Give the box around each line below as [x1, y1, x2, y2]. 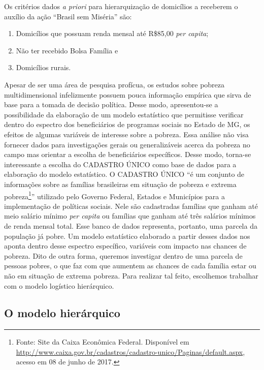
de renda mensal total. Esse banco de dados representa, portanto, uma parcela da [4, 220, 257, 231]
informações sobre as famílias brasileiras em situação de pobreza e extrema [4, 178, 237, 189]
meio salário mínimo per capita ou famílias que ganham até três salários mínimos [4, 210, 256, 221]
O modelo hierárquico [4, 305, 120, 321]
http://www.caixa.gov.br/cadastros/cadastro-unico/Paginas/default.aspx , [16, 346, 245, 357]
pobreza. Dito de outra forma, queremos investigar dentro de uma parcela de [4, 250, 243, 261]
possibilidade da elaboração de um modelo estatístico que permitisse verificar [4, 109, 244, 119]
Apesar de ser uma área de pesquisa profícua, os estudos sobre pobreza [4, 79, 225, 89]
